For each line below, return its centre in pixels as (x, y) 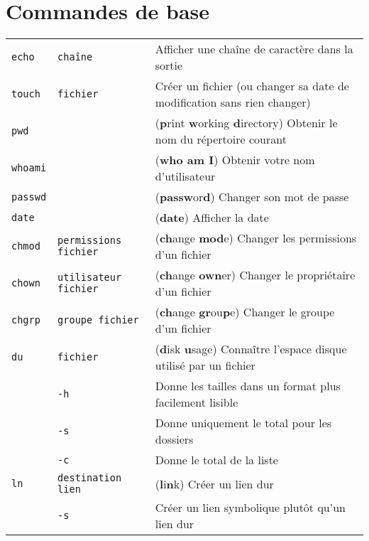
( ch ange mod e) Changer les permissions (256, 238)
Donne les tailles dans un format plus (248, 386)
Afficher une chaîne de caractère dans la (254, 49)
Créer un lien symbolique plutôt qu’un (250, 508)
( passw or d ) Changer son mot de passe (252, 197)
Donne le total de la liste (216, 460)
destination (90, 478)
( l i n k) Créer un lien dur (214, 483)
